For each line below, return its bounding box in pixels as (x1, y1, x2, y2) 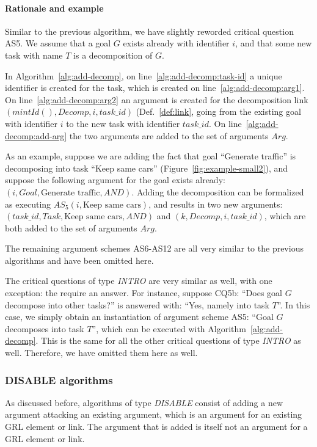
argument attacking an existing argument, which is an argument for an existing (5, 408, 302, 421)
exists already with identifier (123, 37, 230, 49)
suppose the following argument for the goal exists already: (5, 173, 225, 186)
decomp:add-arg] (5, 129, 67, 142)
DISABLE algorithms (5, 372, 113, 387)
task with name (5, 48, 63, 61)
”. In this (277, 298, 310, 311)
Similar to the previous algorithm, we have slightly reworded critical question (5, 24, 294, 37)
